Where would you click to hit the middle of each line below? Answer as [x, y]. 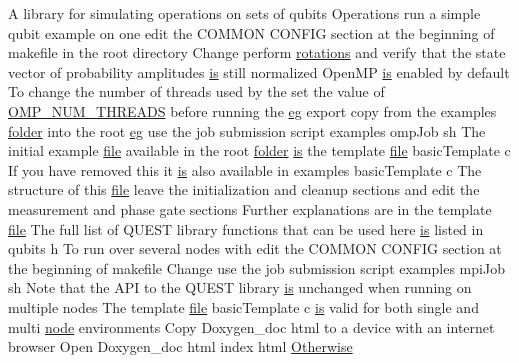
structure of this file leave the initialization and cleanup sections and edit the [244, 189]
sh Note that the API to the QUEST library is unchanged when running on [240, 287]
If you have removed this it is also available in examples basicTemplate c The [245, 169]
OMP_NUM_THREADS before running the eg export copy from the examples [252, 110]
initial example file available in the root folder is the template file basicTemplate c [259, 150]
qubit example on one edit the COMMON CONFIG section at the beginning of [251, 32]
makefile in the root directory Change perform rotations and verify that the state [257, 52]
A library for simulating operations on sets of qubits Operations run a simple [244, 13]
